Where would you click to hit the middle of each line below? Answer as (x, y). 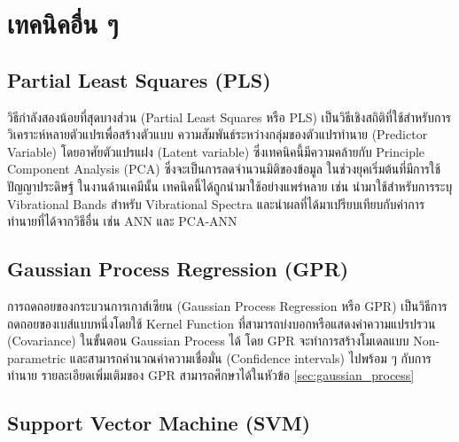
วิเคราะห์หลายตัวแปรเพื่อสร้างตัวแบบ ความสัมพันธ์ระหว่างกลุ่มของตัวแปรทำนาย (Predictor (218, 134)
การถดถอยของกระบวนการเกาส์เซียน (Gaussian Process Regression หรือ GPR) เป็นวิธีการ (227, 305)
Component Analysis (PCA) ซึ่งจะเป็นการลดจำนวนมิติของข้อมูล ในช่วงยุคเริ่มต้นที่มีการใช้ (224, 169)
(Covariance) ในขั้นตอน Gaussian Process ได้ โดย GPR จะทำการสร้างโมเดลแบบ (208, 341)
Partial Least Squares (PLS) (139, 79)
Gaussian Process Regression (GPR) (178, 269)
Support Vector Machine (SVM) (159, 423)
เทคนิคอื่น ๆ (63, 23)
